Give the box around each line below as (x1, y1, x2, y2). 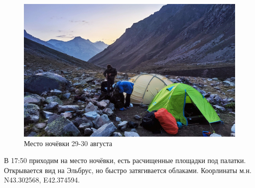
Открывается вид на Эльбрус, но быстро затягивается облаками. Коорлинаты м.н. (4, 165, 252, 175)
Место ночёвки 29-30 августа (24, 138, 113, 149)
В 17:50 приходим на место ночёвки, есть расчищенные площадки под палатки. (4, 155, 246, 166)
